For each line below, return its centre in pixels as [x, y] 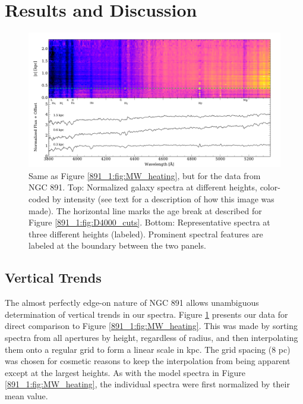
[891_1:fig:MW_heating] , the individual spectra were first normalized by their [147, 384]
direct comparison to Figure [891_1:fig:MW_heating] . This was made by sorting [151, 326]
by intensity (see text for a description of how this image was [163, 198]
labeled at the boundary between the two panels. [117, 245]
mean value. [26, 395]
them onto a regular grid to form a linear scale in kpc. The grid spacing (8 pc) [148, 349]
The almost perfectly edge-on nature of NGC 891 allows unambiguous [132, 303]
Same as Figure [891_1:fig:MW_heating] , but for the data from [145, 175]
